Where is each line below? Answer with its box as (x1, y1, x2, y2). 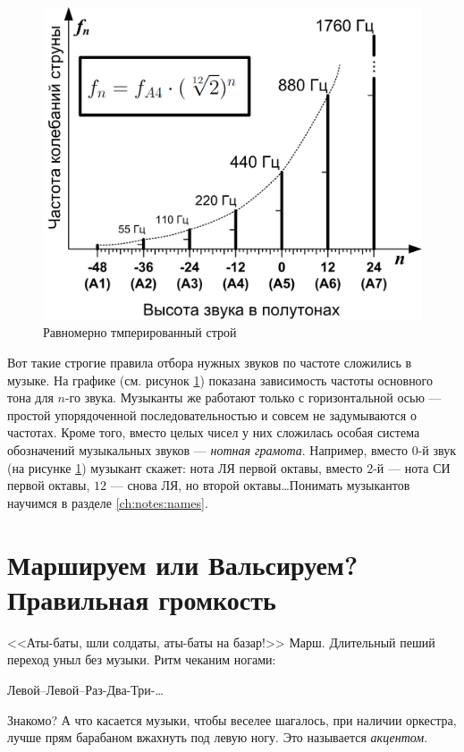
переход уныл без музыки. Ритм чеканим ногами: (7, 650, 276, 669)
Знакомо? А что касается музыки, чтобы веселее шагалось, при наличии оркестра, (7, 710, 457, 729)
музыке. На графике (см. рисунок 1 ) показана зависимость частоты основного (7, 370, 434, 389)
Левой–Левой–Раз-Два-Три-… (7, 680, 164, 698)
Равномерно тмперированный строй (43, 323, 237, 342)
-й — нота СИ (373, 458, 451, 477)
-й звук (418, 441, 456, 460)
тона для (7, 388, 54, 407)
